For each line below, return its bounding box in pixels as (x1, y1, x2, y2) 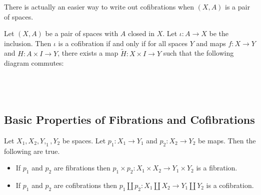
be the (209, 28, 229, 39)
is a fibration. (196, 162, 237, 173)
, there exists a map (57, 48, 118, 58)
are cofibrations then (53, 179, 117, 190)
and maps (196, 38, 226, 48)
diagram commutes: (4, 58, 64, 68)
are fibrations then (53, 162, 110, 173)
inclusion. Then (4, 38, 51, 48)
